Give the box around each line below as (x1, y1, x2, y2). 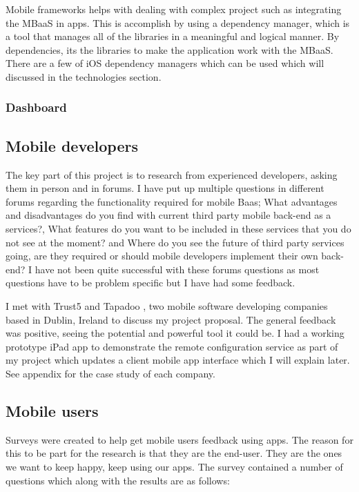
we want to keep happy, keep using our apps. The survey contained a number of (6, 459, 343, 473)
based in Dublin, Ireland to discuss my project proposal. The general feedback (6, 312, 336, 326)
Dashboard (6, 99, 67, 116)
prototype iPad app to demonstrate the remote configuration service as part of (6, 339, 338, 353)
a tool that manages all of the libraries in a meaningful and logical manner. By (6, 29, 340, 43)
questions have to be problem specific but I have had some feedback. (6, 275, 295, 290)
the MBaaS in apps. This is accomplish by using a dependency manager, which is (6, 15, 350, 30)
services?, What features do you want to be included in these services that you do (6, 221, 351, 235)
